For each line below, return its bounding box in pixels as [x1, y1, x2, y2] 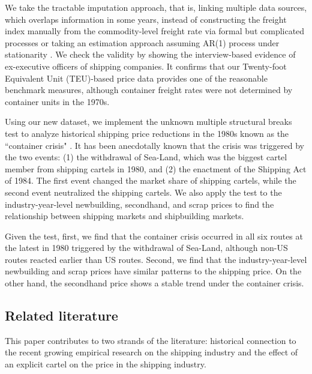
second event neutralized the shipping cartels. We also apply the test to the [5, 185, 282, 198]
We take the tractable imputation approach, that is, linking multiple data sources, [5, 1, 307, 13]
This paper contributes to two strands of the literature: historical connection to [5, 334, 296, 346]
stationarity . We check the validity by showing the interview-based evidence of [5, 48, 296, 61]
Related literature [5, 306, 118, 325]
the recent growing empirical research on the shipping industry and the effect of [5, 346, 298, 358]
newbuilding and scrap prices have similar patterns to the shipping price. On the [5, 265, 302, 277]
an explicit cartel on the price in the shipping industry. [5, 358, 206, 370]
